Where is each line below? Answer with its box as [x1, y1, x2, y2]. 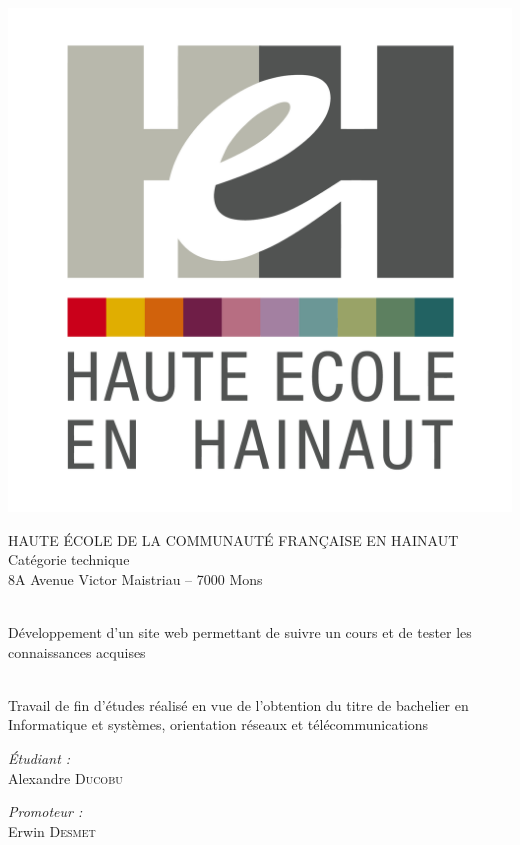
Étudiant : [8, 747, 71, 768]
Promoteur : [8, 801, 83, 822]
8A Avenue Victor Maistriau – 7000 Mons [8, 568, 263, 589]
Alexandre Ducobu [8, 767, 123, 788]
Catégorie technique [8, 549, 130, 570]
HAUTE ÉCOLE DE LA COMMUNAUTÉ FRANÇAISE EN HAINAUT [8, 529, 459, 550]
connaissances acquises [8, 641, 146, 662]
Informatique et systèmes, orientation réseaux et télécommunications [8, 714, 429, 735]
